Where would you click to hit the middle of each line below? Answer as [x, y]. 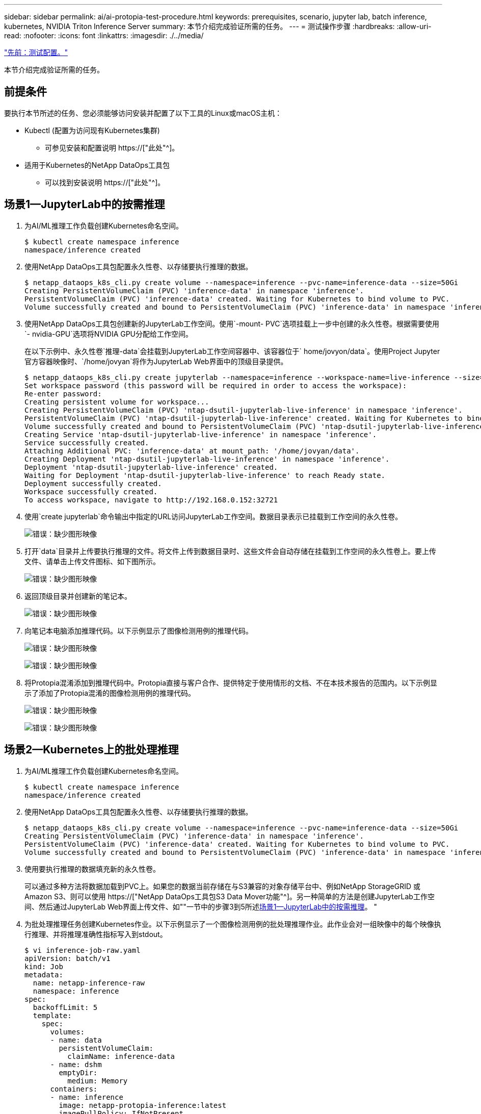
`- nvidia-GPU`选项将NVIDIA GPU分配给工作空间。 [109, 334]
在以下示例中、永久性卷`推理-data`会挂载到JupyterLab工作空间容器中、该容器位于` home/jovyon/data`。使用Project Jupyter [232, 351]
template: [52, 1015]
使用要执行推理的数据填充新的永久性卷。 [92, 869]
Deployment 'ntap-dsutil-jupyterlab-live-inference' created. [151, 467]
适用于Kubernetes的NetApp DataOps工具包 [97, 165]
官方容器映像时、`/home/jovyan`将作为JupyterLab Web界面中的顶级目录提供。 [156, 361]
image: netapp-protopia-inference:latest [143, 1105]
